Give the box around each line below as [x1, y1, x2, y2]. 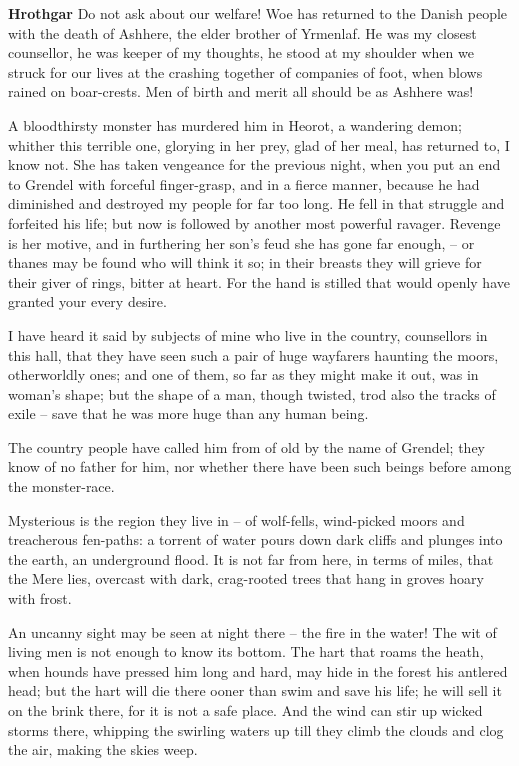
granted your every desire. [8, 291, 167, 312]
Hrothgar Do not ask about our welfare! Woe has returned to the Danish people [8, 3, 508, 23]
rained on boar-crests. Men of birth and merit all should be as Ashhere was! [8, 81, 474, 102]
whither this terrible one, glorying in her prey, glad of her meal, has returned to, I [8, 134, 510, 155]
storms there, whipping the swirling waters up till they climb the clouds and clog [8, 719, 504, 740]
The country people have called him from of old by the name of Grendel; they [8, 436, 485, 457]
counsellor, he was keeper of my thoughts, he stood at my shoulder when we [8, 42, 474, 63]
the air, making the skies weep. [8, 739, 198, 760]
